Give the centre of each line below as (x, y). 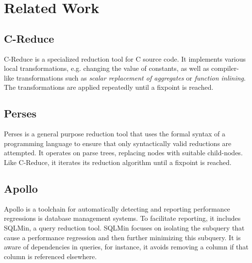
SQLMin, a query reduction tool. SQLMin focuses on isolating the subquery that (124, 227)
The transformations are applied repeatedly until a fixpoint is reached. (109, 87)
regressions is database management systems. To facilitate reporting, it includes (122, 218)
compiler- (225, 68)
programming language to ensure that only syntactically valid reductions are (118, 143)
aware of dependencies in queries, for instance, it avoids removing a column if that (126, 247)
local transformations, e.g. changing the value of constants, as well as (107, 68)
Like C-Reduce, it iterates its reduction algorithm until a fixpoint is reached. (118, 162)
